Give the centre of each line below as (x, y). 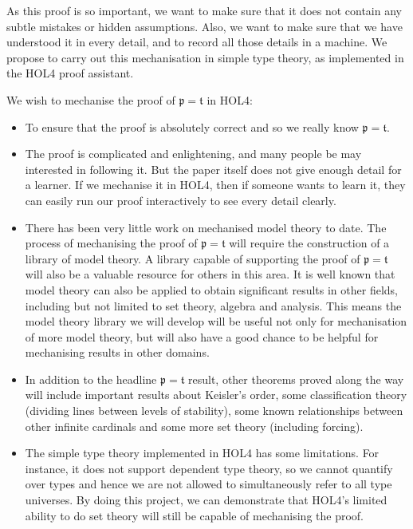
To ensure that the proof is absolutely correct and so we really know (192, 126)
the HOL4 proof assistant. (70, 73)
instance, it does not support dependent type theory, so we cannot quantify (209, 468)
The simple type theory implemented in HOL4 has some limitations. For (202, 453)
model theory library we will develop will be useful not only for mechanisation (216, 321)
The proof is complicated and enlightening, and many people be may (193, 154)
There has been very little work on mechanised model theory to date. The (206, 227)
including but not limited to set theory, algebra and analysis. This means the (213, 305)
